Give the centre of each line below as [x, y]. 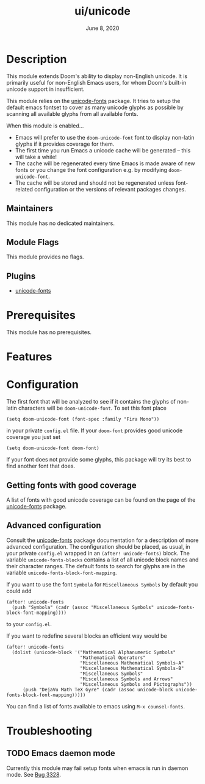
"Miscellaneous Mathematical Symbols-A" [132, 663]
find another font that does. [41, 466]
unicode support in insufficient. [45, 89]
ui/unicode [103, 11]
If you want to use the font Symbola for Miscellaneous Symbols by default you [102, 584]
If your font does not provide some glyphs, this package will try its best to [99, 460]
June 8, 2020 [103, 28]
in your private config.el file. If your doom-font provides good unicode [95, 430]
